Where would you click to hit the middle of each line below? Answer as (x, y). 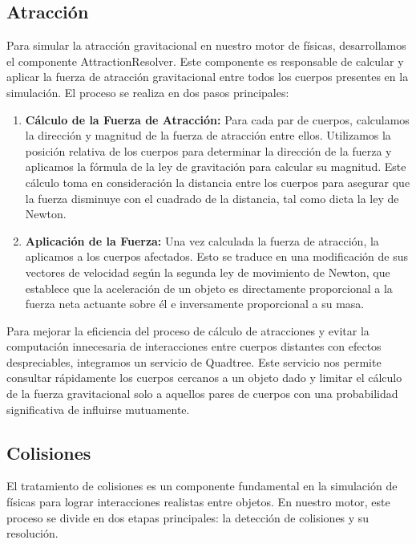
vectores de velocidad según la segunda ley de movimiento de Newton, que (208, 272)
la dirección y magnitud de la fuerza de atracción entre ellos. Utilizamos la (208, 135)
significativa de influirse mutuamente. (98, 409)
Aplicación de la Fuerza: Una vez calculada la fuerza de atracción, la (202, 240)
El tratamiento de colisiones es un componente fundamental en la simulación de (202, 486)
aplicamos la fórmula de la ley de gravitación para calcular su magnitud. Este (216, 166)
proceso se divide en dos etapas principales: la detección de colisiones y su (188, 517)
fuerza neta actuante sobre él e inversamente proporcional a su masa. (195, 304)
